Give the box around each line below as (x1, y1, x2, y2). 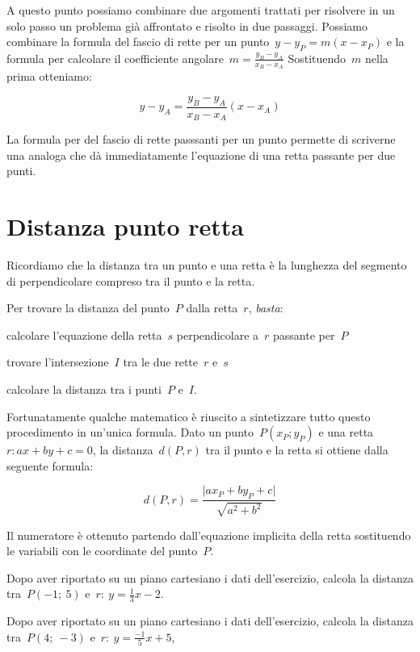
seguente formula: (6, 457, 94, 474)
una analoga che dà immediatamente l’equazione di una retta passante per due (6, 146, 396, 163)
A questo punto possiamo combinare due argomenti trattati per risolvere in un (6, 2, 395, 18)
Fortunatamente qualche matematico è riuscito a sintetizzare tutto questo (6, 407, 371, 424)
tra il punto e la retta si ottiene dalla (205, 441, 388, 458)
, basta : (248, 299, 283, 316)
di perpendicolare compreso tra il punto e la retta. (6, 272, 255, 289)
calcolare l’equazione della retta (6, 326, 162, 343)
